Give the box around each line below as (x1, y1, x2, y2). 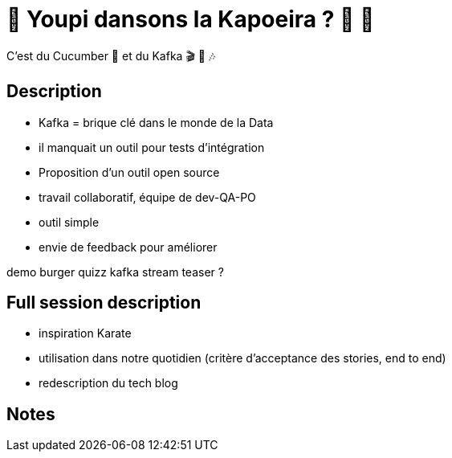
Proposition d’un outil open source (39, 165, 220, 179)
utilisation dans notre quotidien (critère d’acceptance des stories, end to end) (39, 351, 446, 366)
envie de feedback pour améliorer (39, 239, 218, 254)
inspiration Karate (39, 326, 132, 341)
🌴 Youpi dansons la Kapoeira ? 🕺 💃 (6, 6, 375, 33)
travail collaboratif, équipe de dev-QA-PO (39, 190, 256, 204)
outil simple (39, 215, 100, 229)
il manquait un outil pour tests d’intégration (39, 140, 265, 154)
